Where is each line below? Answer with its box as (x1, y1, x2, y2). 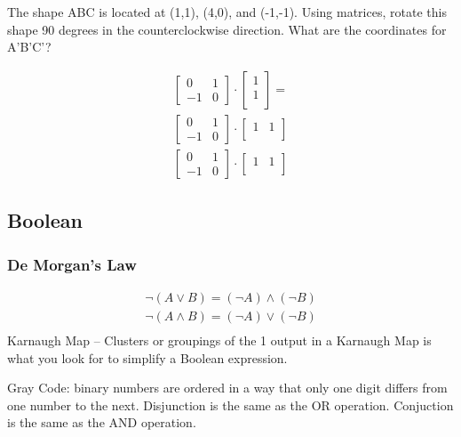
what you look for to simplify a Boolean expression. (7, 348, 288, 367)
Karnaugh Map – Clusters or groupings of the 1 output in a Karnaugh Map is (7, 330, 432, 349)
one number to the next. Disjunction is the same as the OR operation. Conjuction (7, 395, 454, 414)
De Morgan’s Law (7, 253, 137, 275)
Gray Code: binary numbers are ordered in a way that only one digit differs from (7, 378, 448, 397)
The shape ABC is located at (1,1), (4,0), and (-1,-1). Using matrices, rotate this (7, 3, 447, 20)
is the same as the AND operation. (7, 413, 196, 432)
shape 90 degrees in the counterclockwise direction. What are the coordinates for (7, 20, 447, 38)
